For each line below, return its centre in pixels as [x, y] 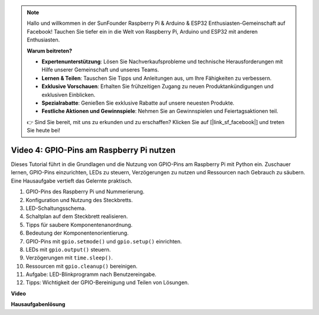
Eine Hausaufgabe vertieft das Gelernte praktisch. [72, 181]
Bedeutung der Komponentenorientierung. [77, 233]
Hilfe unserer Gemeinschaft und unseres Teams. [100, 70]
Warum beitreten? [50, 51]
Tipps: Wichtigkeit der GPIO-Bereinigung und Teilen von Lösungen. [107, 282]
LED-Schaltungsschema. [56, 208]
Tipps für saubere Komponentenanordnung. [79, 225]
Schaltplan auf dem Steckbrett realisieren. [77, 216]
